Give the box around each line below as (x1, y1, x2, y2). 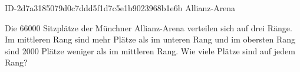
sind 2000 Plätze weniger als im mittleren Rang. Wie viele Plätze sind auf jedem (5, 44, 295, 57)
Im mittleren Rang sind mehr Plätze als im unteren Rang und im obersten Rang (5, 33, 296, 45)
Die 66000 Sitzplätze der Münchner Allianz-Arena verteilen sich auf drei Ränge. (5, 21, 292, 34)
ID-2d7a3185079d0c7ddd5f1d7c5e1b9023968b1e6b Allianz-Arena (5, 2, 236, 14)
